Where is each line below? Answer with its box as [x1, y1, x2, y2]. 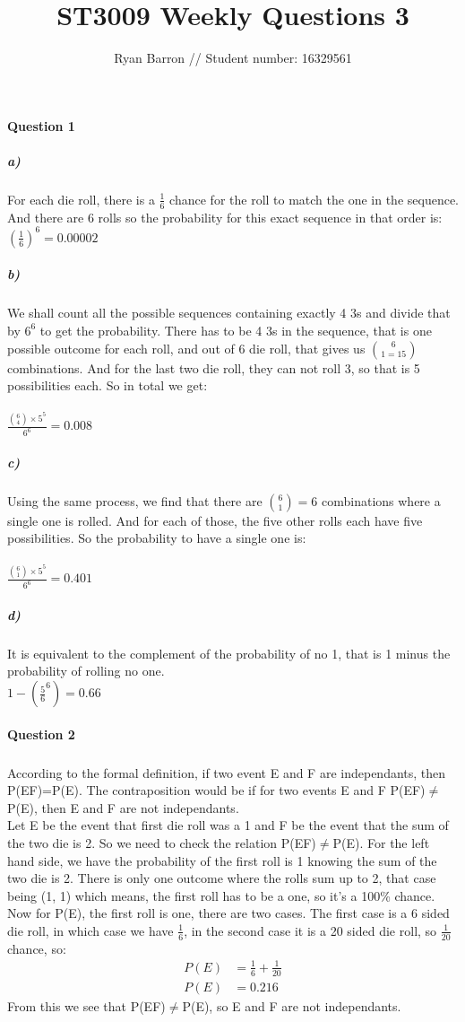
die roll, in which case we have [7, 921, 174, 939]
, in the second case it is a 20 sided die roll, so [184, 921, 437, 939]
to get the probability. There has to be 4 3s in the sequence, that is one [39, 320, 432, 339]
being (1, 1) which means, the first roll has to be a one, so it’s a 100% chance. [7, 886, 435, 904]
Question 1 [7, 116, 75, 135]
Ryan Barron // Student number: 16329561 [114, 48, 352, 67]
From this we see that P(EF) [7, 996, 166, 1015]
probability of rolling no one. [7, 661, 165, 680]
